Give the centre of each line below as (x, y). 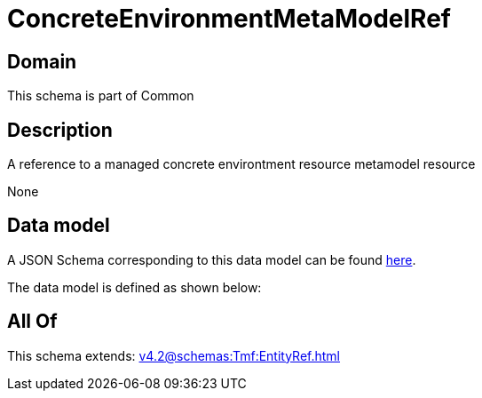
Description (60, 130)
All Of (32, 322)
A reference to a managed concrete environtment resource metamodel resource (241, 164)
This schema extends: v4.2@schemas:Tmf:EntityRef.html (174, 355)
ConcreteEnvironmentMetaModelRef (229, 19)
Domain (42, 61)
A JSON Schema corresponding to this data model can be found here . (212, 259)
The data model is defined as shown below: (134, 287)
